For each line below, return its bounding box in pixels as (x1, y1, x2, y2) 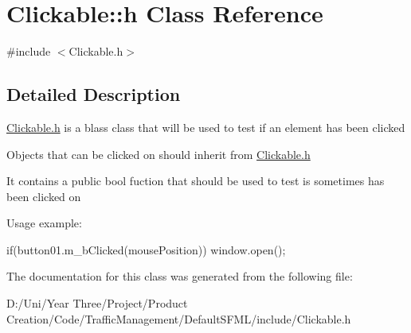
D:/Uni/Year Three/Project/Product (6, 295, 188, 312)
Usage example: (6, 215, 82, 231)
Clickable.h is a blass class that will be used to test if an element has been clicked (6, 118, 405, 135)
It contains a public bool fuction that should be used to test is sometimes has (6, 172, 385, 189)
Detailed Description (6, 82, 181, 106)
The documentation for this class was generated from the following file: (6, 268, 353, 285)
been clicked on (6, 188, 81, 204)
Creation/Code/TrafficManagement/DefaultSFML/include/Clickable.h (6, 310, 351, 327)
